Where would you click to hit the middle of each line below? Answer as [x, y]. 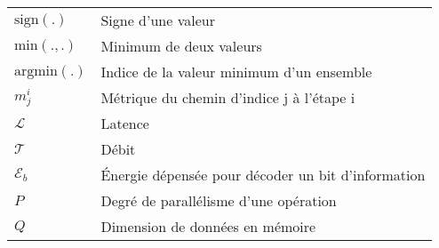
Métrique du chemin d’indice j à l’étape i [228, 97]
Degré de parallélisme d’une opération [219, 200]
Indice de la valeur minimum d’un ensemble [236, 72]
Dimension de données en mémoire [208, 226]
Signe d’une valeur [158, 20]
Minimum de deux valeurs [181, 46]
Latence [125, 123]
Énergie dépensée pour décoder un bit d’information [263, 175]
